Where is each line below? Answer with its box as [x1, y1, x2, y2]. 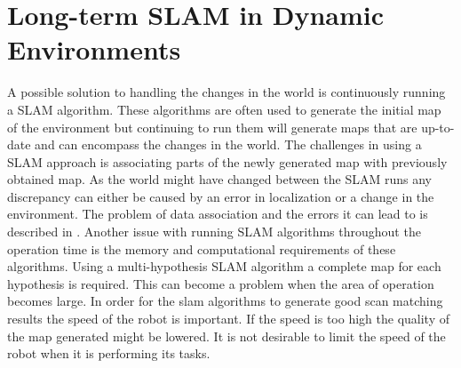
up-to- [421, 117, 455, 136]
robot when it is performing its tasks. [7, 344, 211, 363]
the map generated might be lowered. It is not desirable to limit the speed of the [7, 326, 446, 345]
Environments [7, 31, 181, 68]
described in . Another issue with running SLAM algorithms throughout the [7, 222, 421, 241]
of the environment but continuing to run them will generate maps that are [7, 117, 417, 136]
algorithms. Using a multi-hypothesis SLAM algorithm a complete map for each [7, 257, 441, 276]
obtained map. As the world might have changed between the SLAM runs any [7, 170, 432, 188]
